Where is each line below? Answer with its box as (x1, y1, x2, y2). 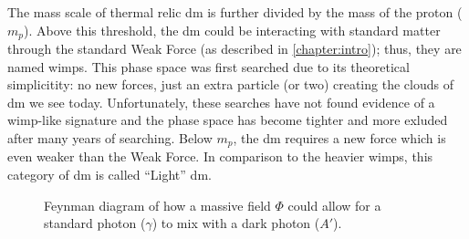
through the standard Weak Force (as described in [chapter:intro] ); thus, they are (7, 39, 462, 58)
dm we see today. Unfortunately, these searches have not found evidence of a (7, 92, 435, 111)
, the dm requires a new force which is (233, 129, 446, 148)
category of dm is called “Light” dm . (7, 165, 212, 184)
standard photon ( (44, 213, 146, 233)
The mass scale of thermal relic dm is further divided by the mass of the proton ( (7, 3, 463, 21)
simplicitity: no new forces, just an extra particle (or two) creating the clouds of (7, 75, 453, 94)
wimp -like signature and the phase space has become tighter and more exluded (7, 110, 448, 130)
